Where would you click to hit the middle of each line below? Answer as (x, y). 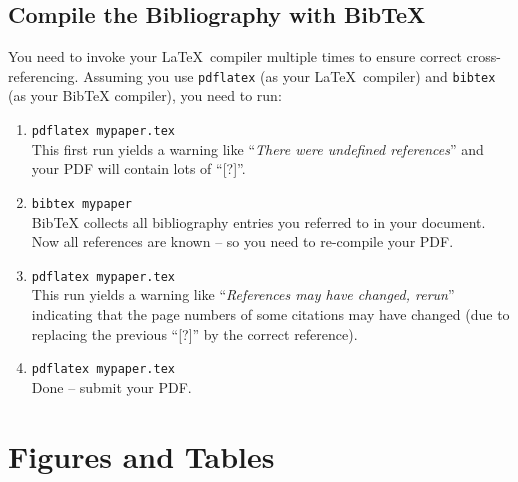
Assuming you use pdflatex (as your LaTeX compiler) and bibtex (289, 75)
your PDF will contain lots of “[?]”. (138, 168)
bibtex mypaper (82, 203)
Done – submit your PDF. (111, 386)
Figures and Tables (141, 455)
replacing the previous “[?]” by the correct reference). (194, 333)
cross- (484, 56)
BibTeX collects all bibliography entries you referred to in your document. (258, 221)
